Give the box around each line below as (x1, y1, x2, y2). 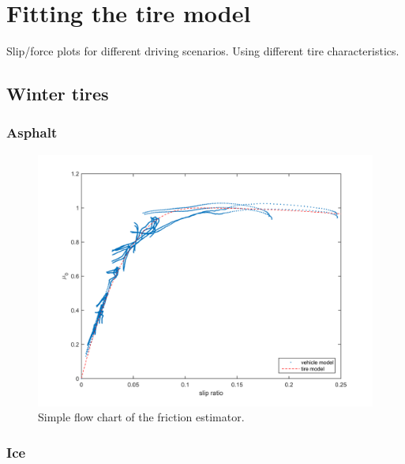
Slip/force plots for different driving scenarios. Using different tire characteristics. (6, 43, 399, 59)
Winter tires (6, 81, 109, 106)
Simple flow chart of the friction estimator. (38, 409, 245, 425)
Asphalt (6, 123, 58, 142)
